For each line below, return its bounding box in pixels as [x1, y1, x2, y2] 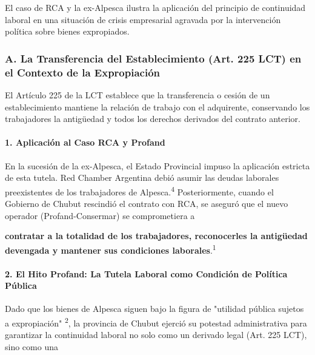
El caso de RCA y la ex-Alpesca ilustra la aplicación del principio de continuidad [5, 1, 306, 13]
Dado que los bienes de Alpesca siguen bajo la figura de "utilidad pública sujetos [5, 302, 304, 315]
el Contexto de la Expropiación [5, 64, 161, 79]
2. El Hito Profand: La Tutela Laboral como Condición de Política [5, 267, 288, 280]
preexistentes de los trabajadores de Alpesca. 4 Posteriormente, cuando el [5, 183, 274, 198]
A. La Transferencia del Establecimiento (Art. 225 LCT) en [5, 50, 302, 66]
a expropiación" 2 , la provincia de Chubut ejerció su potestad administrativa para [5, 314, 307, 329]
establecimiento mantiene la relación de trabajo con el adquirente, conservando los [5, 100, 310, 113]
